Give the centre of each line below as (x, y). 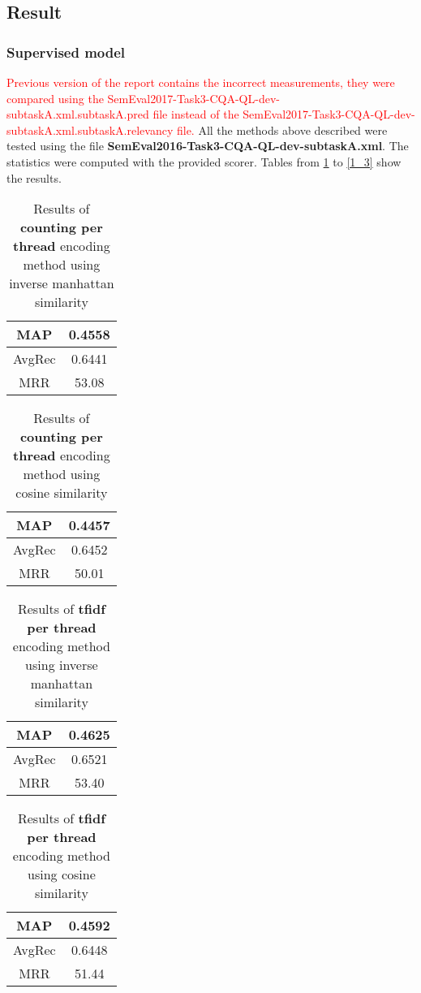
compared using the (55, 98)
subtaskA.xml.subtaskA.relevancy (90, 130)
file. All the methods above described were (282, 130)
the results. (34, 177)
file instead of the (196, 114)
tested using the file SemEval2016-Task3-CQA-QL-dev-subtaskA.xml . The (208, 146)
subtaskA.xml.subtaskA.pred (78, 114)
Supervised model (66, 52)
